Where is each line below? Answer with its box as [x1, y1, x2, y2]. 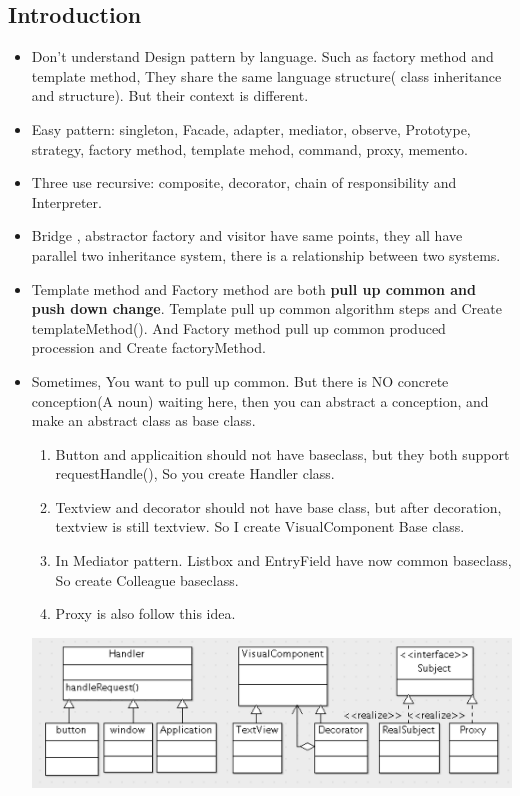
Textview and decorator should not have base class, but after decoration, [55, 496, 502, 517]
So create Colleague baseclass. [55, 569, 239, 590]
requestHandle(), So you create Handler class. [55, 463, 335, 484]
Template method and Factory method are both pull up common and [31, 278, 476, 299]
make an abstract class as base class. [31, 410, 256, 431]
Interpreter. [31, 191, 102, 212]
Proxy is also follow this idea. [55, 603, 236, 624]
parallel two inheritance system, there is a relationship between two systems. [31, 244, 501, 265]
